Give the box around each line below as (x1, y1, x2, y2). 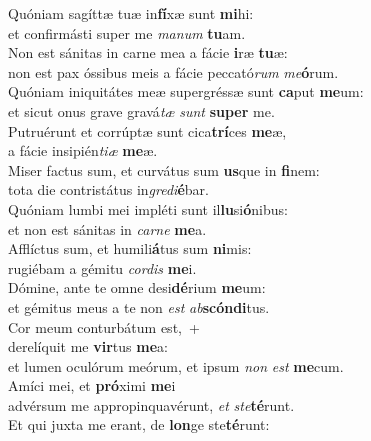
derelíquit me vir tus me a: (8, 336, 168, 357)
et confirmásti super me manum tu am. (8, 22, 246, 43)
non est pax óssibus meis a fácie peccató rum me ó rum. (8, 61, 339, 82)
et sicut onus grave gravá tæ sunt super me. (8, 100, 275, 121)
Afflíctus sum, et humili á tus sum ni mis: (8, 238, 252, 259)
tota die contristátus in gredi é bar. (8, 179, 209, 200)
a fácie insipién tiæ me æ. (8, 140, 158, 161)
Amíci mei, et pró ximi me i (8, 375, 176, 396)
